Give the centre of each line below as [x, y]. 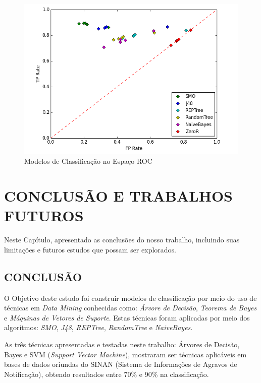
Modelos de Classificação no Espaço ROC [88, 161]
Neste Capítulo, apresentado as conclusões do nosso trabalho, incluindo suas [122, 240]
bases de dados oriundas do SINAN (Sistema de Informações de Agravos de [121, 364]
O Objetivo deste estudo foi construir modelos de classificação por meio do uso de [130, 298]
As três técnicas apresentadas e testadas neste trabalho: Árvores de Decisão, [122, 344]
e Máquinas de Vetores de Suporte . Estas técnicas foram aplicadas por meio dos [127, 317]
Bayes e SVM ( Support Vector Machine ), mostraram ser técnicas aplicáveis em [125, 354]
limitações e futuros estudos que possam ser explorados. [90, 249]
